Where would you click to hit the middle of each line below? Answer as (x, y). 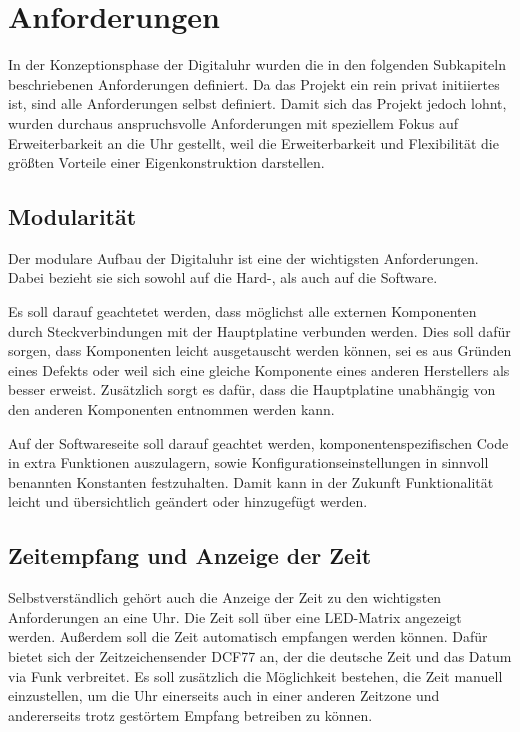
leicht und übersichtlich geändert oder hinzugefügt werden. (188, 501)
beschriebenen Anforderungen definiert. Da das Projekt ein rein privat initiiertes (254, 83)
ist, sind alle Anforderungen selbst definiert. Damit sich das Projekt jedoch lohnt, (257, 103)
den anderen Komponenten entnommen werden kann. (171, 409)
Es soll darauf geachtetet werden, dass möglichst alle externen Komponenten (242, 311)
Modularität (72, 216)
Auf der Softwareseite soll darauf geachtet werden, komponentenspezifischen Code (258, 442)
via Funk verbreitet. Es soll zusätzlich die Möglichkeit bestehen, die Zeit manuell (255, 675)
